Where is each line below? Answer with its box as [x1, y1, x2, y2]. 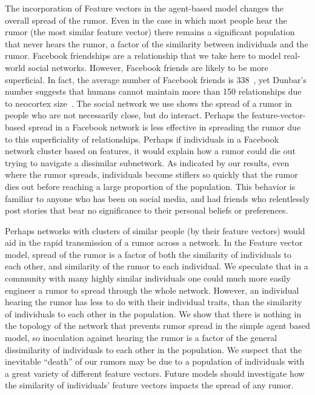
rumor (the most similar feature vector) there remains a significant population [5, 25, 295, 38]
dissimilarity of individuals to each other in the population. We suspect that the [5, 343, 302, 356]
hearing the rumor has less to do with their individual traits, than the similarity [5, 295, 302, 308]
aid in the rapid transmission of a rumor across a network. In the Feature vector [5, 236, 303, 249]
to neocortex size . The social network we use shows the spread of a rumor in [5, 96, 292, 109]
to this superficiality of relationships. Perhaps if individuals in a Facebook [5, 132, 279, 145]
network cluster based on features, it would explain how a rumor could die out [5, 144, 296, 157]
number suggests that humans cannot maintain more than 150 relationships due [5, 85, 302, 98]
